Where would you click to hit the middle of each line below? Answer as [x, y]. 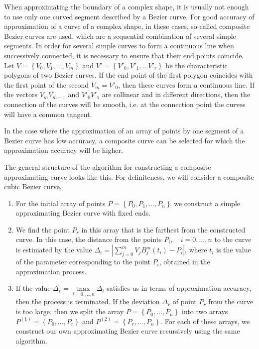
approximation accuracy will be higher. [64, 150]
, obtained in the [185, 262]
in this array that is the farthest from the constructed [163, 229]
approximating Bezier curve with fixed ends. [83, 213]
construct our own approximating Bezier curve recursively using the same [128, 331]
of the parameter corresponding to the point [83, 262]
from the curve [231, 301]
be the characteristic [196, 65]
